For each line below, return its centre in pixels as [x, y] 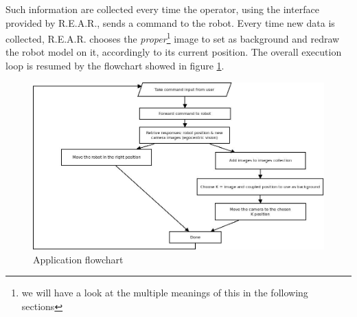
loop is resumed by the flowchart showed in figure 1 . [115, 66]
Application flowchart [78, 259]
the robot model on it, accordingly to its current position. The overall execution [174, 52]
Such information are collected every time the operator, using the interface [162, 9]
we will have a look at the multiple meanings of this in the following [165, 293]
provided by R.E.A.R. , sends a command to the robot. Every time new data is [170, 22]
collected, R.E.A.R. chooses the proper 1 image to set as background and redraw [173, 37]
